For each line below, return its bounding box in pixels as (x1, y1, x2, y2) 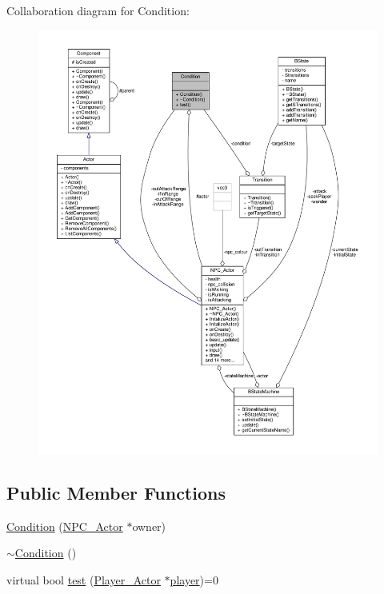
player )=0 (170, 571, 218, 588)
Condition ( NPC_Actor (6, 517, 123, 534)
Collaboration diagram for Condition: (6, 2, 190, 18)
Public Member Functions (6, 480, 226, 504)
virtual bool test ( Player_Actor (6, 571, 161, 588)
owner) (132, 517, 166, 534)
